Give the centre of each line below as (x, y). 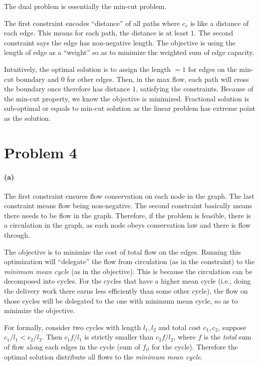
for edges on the (212, 69)
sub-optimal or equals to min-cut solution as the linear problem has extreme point (130, 108)
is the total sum (228, 337)
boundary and (37, 79)
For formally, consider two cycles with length (73, 327)
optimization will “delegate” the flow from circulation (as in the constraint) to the (129, 261)
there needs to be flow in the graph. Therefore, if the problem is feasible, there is (128, 215)
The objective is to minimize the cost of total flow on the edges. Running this (123, 251)
